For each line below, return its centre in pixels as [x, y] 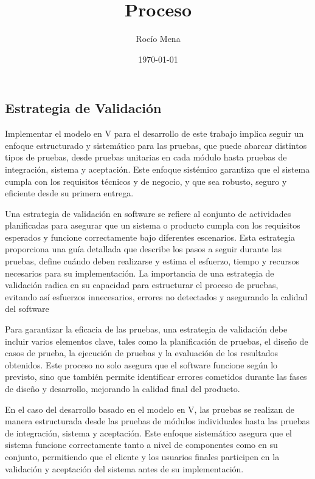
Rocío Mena [158, 39]
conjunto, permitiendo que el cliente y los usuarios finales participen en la [142, 456]
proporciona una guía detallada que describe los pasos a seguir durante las [143, 249]
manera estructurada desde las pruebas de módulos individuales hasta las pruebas [157, 421]
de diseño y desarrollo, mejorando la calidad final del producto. [123, 388]
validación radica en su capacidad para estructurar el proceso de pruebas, [142, 285]
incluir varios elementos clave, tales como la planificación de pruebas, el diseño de [157, 341]
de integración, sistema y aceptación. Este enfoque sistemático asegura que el [149, 432]
